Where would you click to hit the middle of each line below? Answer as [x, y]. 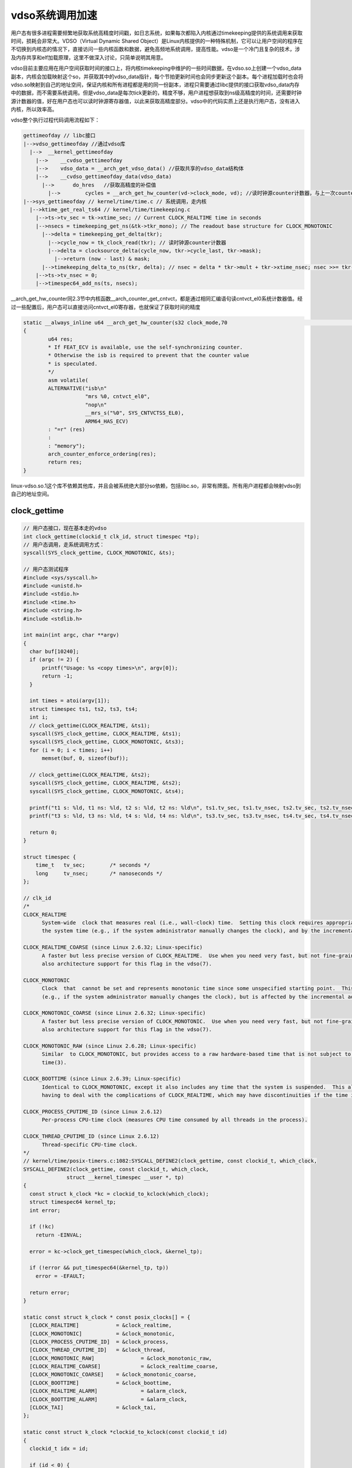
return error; [50, 1292]
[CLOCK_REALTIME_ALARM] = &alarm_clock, [109, 1391]
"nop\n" [96, 405]
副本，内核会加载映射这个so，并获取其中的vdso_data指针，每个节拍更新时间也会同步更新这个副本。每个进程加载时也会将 [157, 76]
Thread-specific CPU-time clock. [90, 1144]
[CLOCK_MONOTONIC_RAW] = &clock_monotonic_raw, [121, 1358]
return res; [65, 462]
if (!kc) [42, 1227]
